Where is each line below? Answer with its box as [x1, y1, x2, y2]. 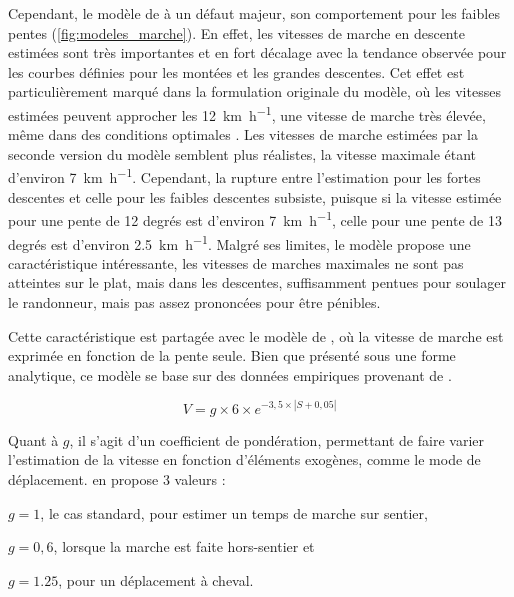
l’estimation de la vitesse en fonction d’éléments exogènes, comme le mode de [8, 449, 481, 470]
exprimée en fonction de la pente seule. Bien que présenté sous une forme [8, 345, 456, 366]
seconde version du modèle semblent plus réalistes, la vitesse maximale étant [8, 143, 477, 164]
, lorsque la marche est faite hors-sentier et [53, 536, 315, 557]
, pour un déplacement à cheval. [58, 569, 254, 590]
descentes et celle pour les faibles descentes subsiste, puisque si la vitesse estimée [8, 186, 502, 207]
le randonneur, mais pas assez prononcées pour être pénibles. [8, 291, 381, 312]
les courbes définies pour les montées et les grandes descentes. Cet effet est [8, 61, 465, 82]
